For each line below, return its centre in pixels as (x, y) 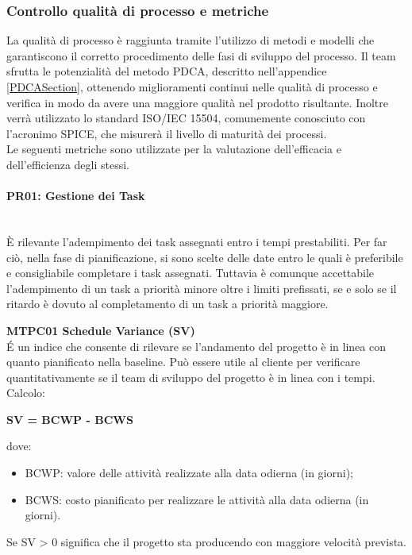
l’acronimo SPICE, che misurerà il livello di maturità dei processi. (167, 133)
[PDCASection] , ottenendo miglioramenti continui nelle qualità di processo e (192, 87)
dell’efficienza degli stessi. (68, 164)
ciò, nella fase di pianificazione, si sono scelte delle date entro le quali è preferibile (205, 257)
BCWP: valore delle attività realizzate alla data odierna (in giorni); (189, 473)
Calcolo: (26, 393)
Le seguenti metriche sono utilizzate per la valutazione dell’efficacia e (174, 149)
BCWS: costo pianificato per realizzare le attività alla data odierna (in (197, 499)
